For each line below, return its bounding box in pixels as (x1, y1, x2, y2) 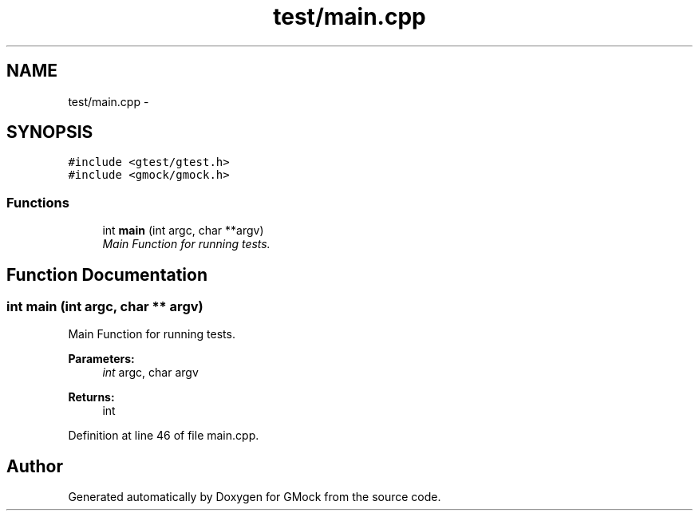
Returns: (68, 390, 115, 405)
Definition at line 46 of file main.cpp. (68, 428, 259, 443)
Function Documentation (6, 264, 207, 285)
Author (6, 456, 63, 476)
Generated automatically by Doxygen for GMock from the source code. (68, 490, 441, 504)
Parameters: (68, 352, 135, 366)
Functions (6, 194, 69, 211)
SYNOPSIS (6, 122, 93, 143)
